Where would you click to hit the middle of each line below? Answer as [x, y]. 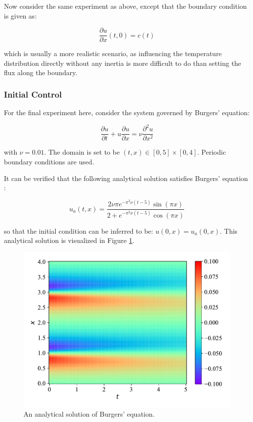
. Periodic [211, 152]
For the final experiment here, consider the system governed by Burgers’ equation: [127, 112]
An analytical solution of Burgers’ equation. [89, 414]
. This [229, 231]
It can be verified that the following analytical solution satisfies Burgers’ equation [126, 178]
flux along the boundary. [41, 72]
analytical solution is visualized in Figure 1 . [69, 240]
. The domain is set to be [82, 152]
